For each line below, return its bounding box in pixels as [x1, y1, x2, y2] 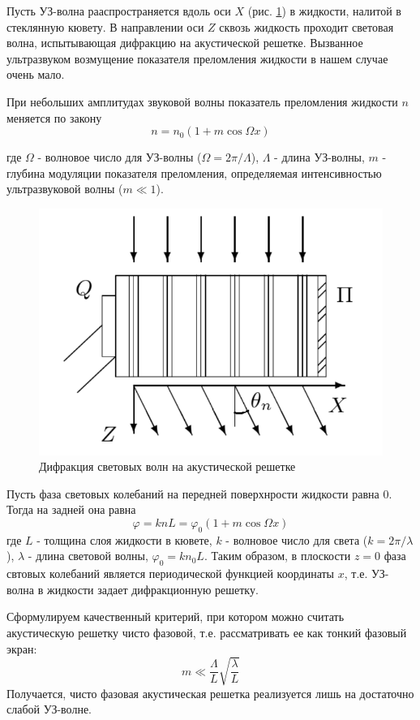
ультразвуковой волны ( [6, 180, 123, 197]
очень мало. [6, 66, 65, 83]
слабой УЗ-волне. [6, 701, 92, 718]
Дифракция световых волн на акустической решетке [39, 458, 296, 475]
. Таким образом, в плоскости [204, 547, 351, 564]
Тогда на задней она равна [6, 501, 136, 518]
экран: [6, 640, 37, 657]
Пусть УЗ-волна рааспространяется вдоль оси [6, 2, 231, 19]
